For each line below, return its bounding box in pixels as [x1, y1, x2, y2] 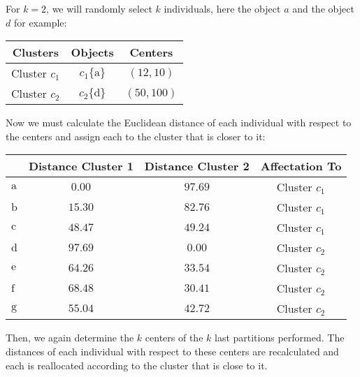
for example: [13, 15, 67, 29]
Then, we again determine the [6, 330, 134, 345]
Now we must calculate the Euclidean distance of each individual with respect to [6, 115, 352, 130]
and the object [292, 1, 354, 15]
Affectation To [260, 158, 342, 175]
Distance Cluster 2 [144, 158, 250, 175]
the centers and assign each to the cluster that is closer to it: [6, 128, 266, 143]
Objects [71, 44, 114, 61]
